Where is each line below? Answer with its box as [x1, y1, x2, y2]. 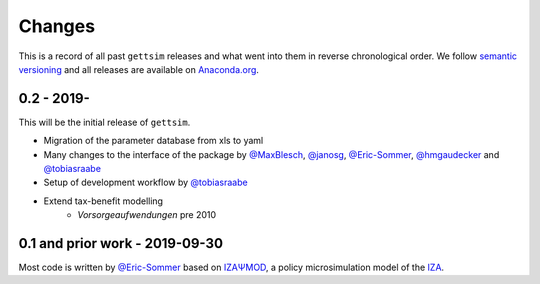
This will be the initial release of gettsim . [18, 116, 191, 128]
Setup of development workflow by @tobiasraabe [43, 176, 249, 189]
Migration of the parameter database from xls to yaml [43, 135, 264, 147]
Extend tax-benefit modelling [43, 195, 164, 207]
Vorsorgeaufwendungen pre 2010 [77, 209, 217, 221]
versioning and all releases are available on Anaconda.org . [18, 63, 260, 75]
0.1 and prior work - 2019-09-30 [18, 235, 224, 252]
